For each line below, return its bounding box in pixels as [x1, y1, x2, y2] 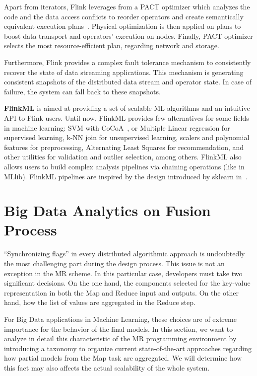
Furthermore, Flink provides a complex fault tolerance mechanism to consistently [4, 57, 251, 67]
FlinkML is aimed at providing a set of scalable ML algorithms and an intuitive [4, 103, 250, 113]
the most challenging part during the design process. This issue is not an [4, 258, 225, 268]
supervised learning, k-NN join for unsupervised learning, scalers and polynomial [4, 132, 250, 143]
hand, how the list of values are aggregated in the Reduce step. [4, 297, 195, 307]
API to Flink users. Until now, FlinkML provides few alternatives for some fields [4, 112, 249, 123]
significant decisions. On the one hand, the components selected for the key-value [4, 278, 251, 288]
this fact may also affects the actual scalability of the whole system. [4, 362, 210, 373]
